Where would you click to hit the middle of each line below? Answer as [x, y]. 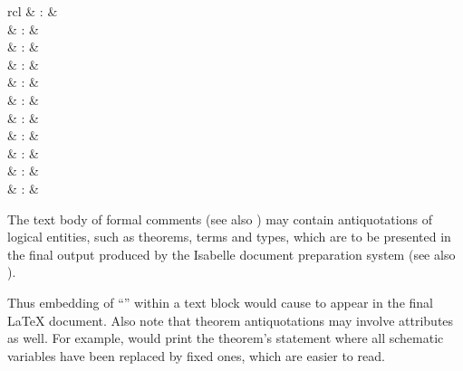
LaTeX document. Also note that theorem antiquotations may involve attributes [231, 320]
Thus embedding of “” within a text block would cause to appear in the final [220, 302]
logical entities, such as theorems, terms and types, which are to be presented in [229, 237]
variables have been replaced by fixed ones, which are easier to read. [196, 355]
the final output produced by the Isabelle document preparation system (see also [231, 254]
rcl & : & [33, 11]
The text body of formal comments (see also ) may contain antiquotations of [220, 219]
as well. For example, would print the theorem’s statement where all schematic [226, 338]
